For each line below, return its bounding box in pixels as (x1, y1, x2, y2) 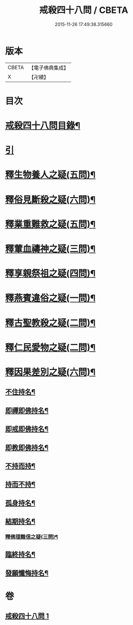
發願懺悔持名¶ (5, 569, 49, 577)
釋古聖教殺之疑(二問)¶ (5, 317, 96, 329)
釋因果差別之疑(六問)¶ (5, 367, 96, 377)
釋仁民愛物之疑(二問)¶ (5, 342, 96, 353)
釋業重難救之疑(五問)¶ (5, 219, 96, 230)
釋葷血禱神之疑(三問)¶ (5, 244, 96, 254)
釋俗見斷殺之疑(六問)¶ (5, 194, 96, 205)
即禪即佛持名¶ (5, 406, 49, 415)
